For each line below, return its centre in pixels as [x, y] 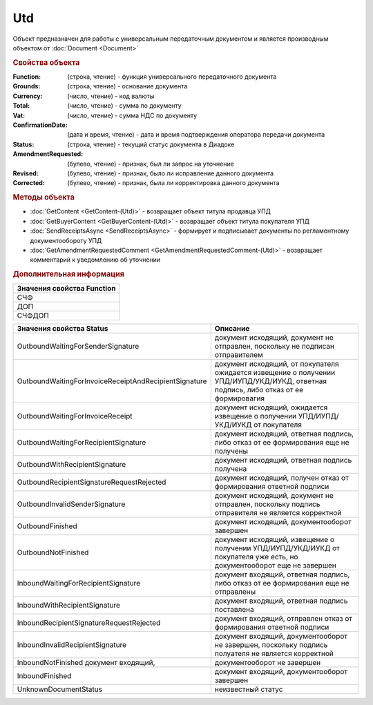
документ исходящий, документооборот [283, 522]
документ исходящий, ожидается [271, 407]
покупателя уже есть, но [256, 557]
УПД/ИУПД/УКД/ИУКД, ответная [271, 381]
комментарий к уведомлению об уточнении [95, 260]
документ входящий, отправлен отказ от [284, 619]
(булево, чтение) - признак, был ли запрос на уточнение [151, 164]
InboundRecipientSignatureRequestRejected [89, 623]
